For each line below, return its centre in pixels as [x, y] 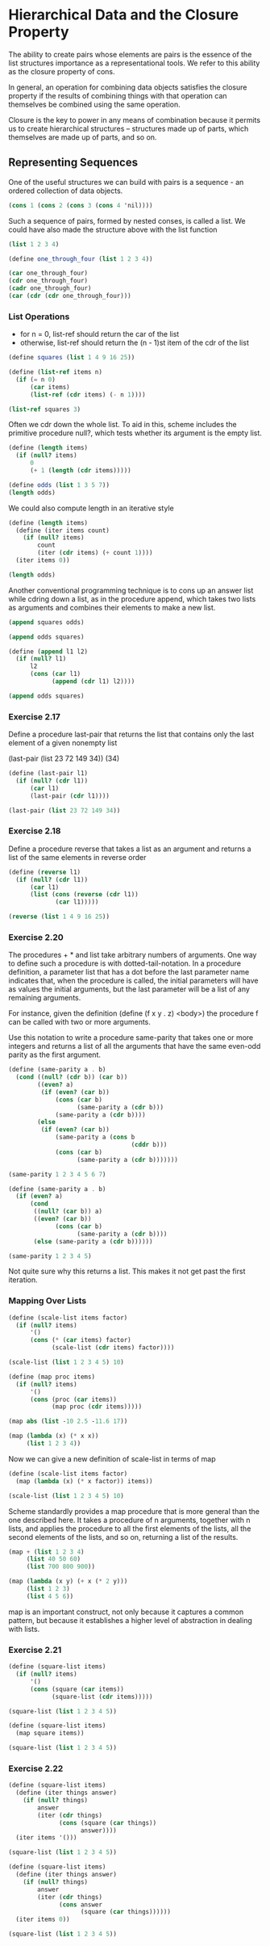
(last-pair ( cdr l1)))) [70, 796]
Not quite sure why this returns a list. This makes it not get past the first [127, 1271]
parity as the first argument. [54, 1055]
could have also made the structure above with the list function [113, 229]
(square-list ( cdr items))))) [102, 1696]
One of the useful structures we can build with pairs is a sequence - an [126, 182]
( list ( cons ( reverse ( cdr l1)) [84, 895]
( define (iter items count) [63, 531]
